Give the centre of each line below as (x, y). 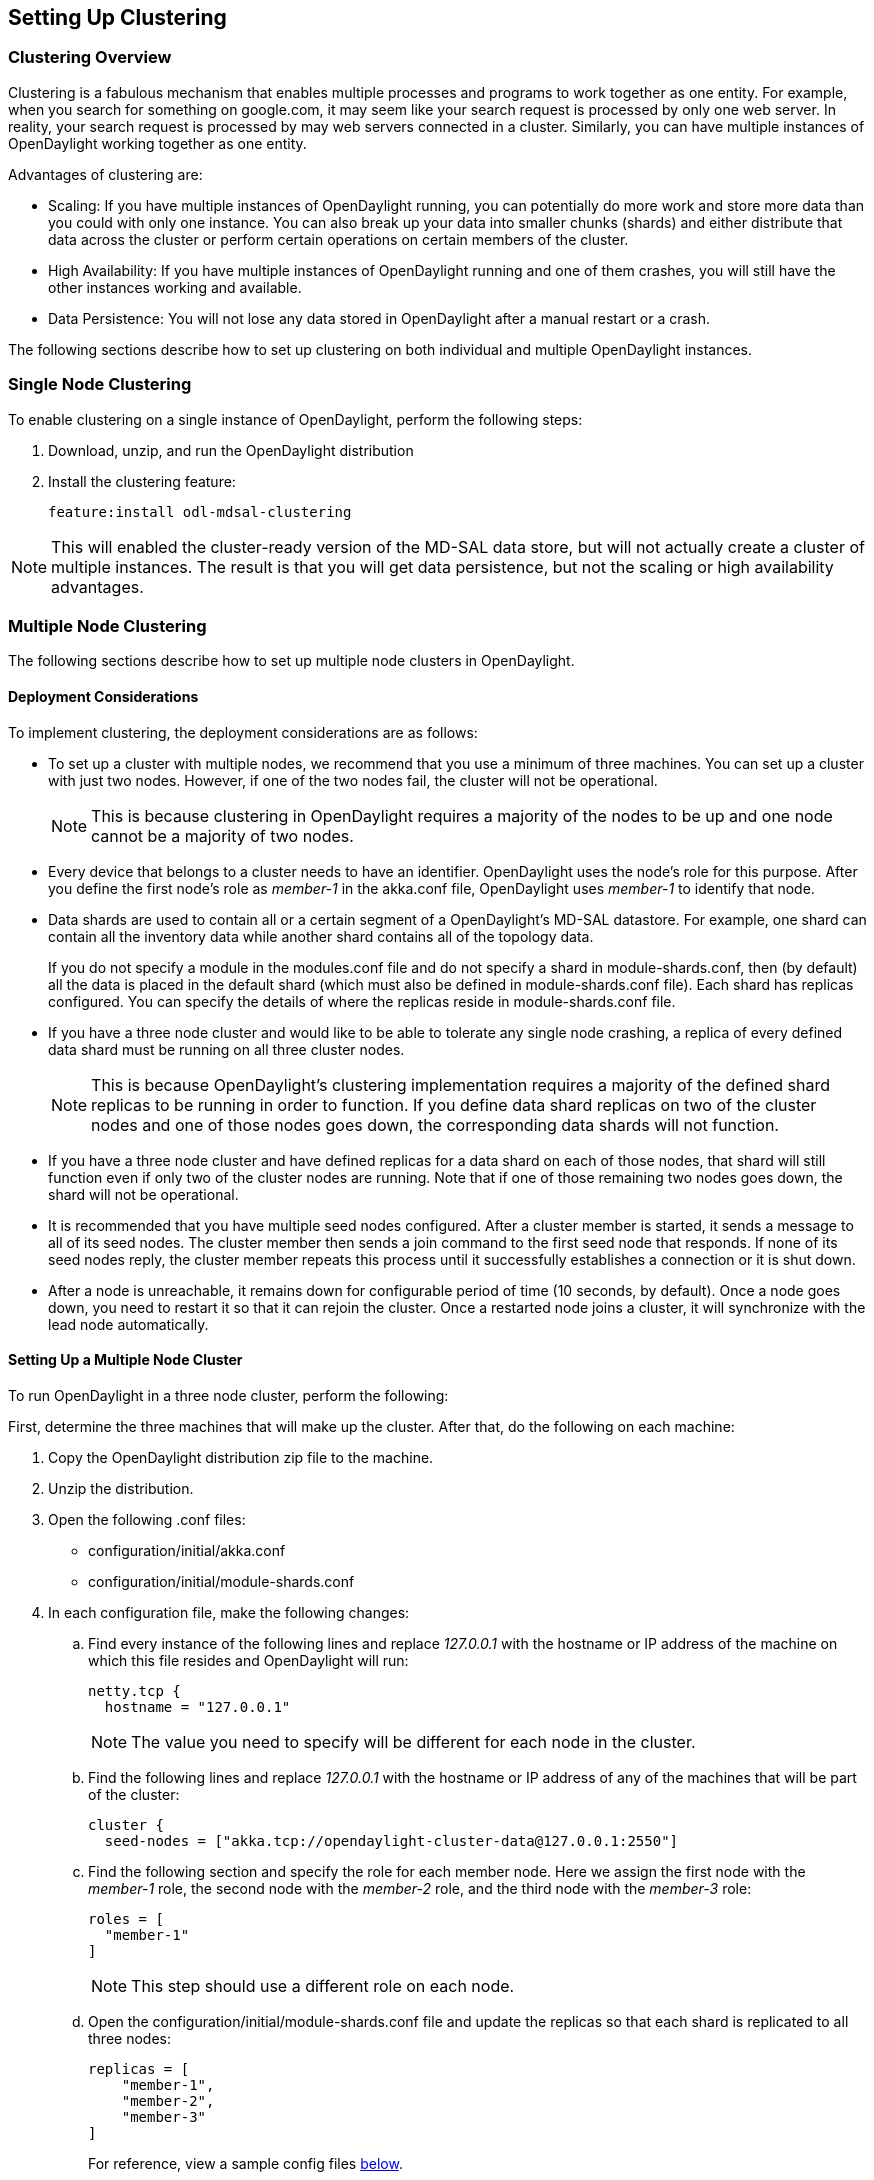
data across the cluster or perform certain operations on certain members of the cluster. (338, 239)
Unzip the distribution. (121, 1488)
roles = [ (126, 1918)
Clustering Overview (90, 57)
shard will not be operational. (143, 1194)
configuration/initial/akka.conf (187, 1550)
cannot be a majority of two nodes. (222, 835)
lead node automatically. (128, 1324)
